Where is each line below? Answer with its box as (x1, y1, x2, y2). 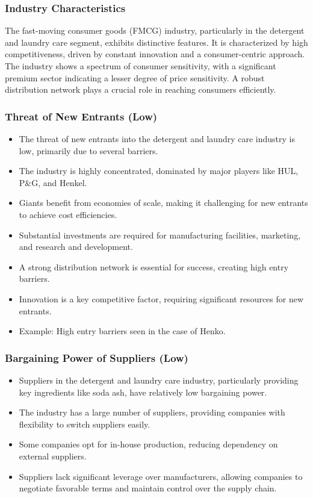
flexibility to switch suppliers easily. (19, 417, 150, 430)
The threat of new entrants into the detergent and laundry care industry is (19, 132, 296, 145)
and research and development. (19, 240, 133, 253)
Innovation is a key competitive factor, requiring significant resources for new (19, 292, 304, 305)
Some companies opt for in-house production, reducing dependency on (19, 438, 278, 450)
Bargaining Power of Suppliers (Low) (5, 350, 188, 365)
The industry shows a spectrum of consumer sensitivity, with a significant (5, 60, 276, 72)
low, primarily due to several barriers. (19, 144, 158, 157)
